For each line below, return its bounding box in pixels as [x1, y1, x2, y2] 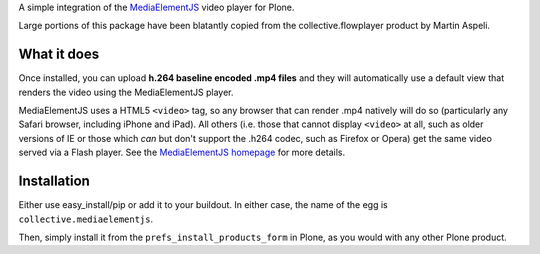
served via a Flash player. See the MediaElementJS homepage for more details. [18, 146, 346, 159]
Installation [18, 173, 90, 190]
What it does [18, 46, 100, 63]
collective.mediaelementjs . [18, 213, 154, 225]
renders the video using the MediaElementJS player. [18, 86, 234, 98]
